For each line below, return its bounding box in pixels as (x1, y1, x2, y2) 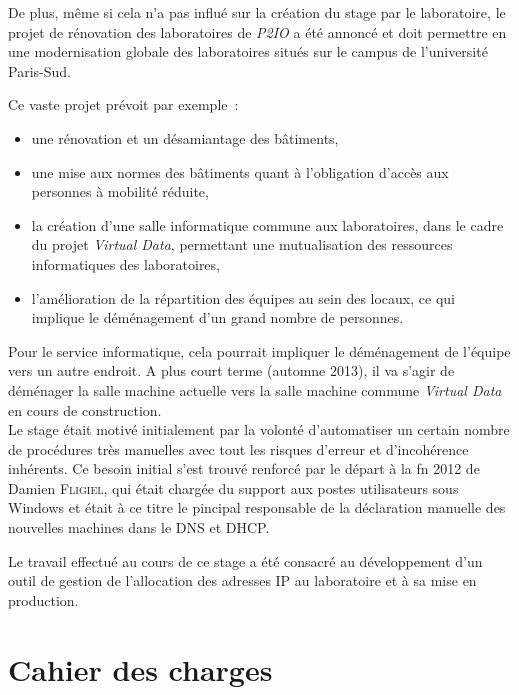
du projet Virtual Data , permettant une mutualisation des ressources (31, 234, 453, 255)
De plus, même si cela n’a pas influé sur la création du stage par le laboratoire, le (8, 2, 506, 22)
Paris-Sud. (8, 60, 71, 81)
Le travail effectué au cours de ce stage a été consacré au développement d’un (8, 550, 483, 571)
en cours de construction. (8, 399, 162, 420)
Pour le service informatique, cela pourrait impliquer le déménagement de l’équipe (8, 340, 511, 361)
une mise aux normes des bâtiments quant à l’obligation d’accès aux (31, 161, 449, 182)
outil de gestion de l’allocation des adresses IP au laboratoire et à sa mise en (8, 570, 477, 591)
